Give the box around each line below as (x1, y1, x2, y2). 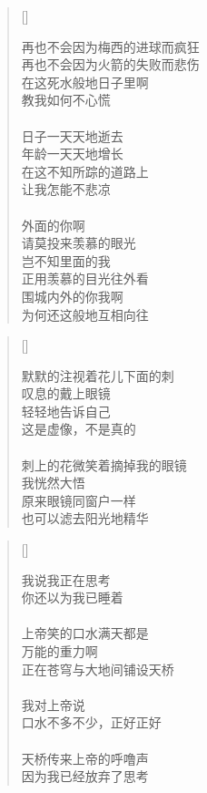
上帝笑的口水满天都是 (21, 623, 149, 643)
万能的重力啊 (21, 642, 98, 660)
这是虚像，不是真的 (21, 419, 136, 438)
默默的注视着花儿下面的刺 (21, 366, 174, 385)
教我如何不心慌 (21, 90, 111, 109)
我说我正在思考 (21, 570, 111, 589)
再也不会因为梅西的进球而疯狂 (21, 36, 200, 56)
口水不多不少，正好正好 (21, 713, 162, 732)
